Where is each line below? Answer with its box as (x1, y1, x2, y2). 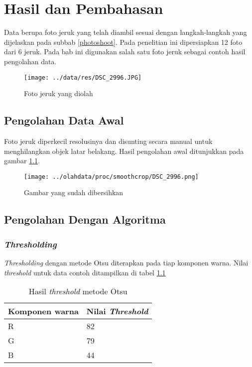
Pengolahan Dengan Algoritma (4, 212, 166, 227)
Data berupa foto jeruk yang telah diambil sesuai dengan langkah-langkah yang (4, 27, 247, 37)
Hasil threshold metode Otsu (28, 285, 127, 297)
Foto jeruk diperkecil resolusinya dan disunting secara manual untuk (4, 135, 213, 146)
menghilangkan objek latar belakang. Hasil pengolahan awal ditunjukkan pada (4, 145, 244, 156)
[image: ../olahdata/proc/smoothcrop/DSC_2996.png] (24, 173, 199, 180)
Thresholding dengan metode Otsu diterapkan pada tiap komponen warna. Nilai (4, 257, 249, 267)
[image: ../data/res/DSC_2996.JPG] (24, 74, 142, 81)
